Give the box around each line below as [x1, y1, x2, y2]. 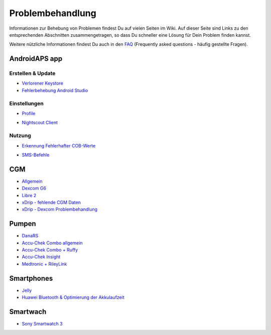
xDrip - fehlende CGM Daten [22, 199, 81, 206]
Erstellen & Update [9, 70, 56, 77]
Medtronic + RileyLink [22, 261, 67, 267]
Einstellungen [9, 100, 44, 107]
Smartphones [9, 274, 53, 283]
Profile [22, 111, 36, 117]
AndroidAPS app [9, 54, 63, 63]
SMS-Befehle [22, 151, 50, 158]
